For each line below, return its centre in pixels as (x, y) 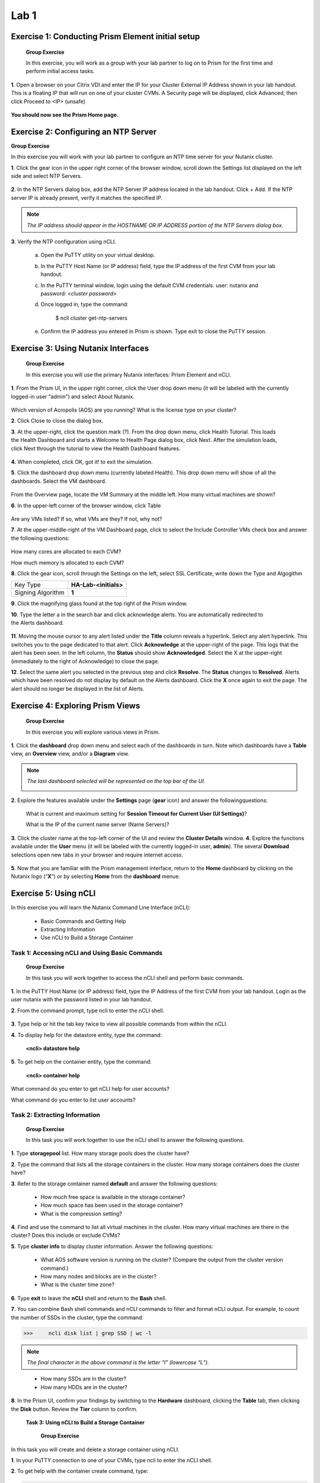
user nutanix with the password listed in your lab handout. (81, 1000)
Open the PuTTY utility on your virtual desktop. (98, 255)
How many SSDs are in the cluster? (84, 1379)
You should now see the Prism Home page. (65, 114)
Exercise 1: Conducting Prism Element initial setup (105, 36)
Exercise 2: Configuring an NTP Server (84, 131)
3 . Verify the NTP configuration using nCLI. (64, 241)
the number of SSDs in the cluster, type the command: (77, 1317)
